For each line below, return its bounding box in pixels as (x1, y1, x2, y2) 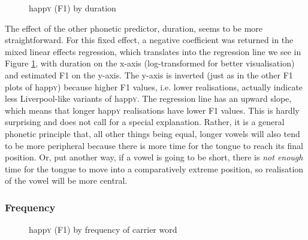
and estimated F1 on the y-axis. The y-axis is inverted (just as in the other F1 (5, 68, 293, 81)
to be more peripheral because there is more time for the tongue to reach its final (5, 139, 303, 151)
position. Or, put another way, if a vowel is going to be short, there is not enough (5, 151, 303, 163)
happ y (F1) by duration (29, 2, 116, 14)
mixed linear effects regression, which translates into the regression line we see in (5, 45, 301, 57)
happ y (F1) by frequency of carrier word (29, 223, 177, 236)
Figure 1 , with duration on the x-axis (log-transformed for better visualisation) (5, 57, 295, 69)
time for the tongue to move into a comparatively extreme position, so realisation (5, 162, 304, 175)
